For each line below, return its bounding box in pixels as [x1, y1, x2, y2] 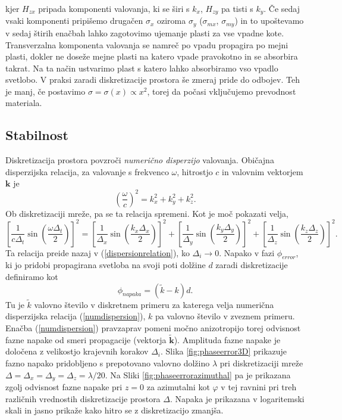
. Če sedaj [263, 2, 300, 14]
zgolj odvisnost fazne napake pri [5, 381, 123, 393]
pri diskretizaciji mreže [219, 357, 303, 369]
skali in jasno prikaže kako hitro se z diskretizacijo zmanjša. [5, 404, 224, 416]
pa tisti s [221, 2, 253, 14]
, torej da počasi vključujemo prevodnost [147, 85, 296, 97]
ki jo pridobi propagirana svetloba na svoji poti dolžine [5, 259, 206, 271]
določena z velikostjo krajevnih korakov [5, 345, 149, 357]
